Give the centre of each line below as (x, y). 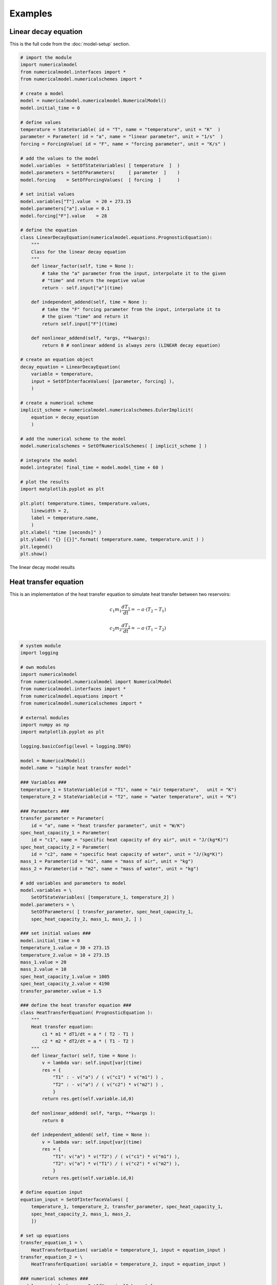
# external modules (45, 718)
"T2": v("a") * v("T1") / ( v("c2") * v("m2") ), (116, 1163)
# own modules (38, 667)
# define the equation (49, 230)
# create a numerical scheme (57, 403)
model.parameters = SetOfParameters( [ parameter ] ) (100, 173)
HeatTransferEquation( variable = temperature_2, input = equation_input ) (128, 1264)
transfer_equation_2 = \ (52, 1257)
